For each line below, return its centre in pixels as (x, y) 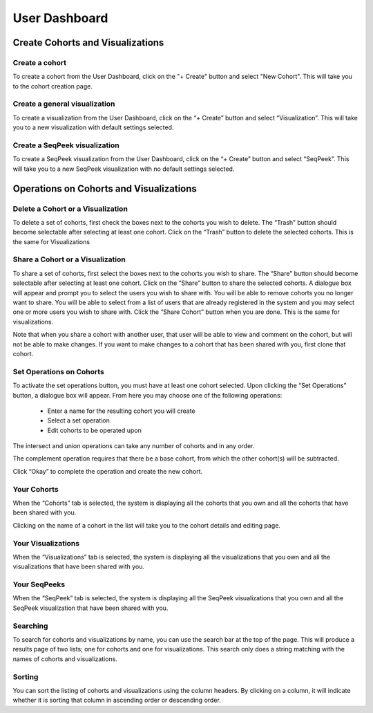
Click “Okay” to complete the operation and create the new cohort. (108, 471)
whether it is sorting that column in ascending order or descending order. (117, 700)
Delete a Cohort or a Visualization (70, 209)
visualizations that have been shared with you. (79, 566)
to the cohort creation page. (52, 86)
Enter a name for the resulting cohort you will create (122, 411)
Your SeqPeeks (39, 584)
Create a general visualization (64, 104)
